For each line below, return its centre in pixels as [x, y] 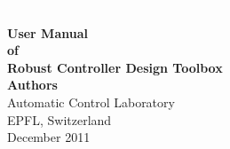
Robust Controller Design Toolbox [115, 67]
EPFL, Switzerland [59, 119]
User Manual [48, 32]
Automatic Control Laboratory [91, 102]
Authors [32, 85]
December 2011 [49, 137]
